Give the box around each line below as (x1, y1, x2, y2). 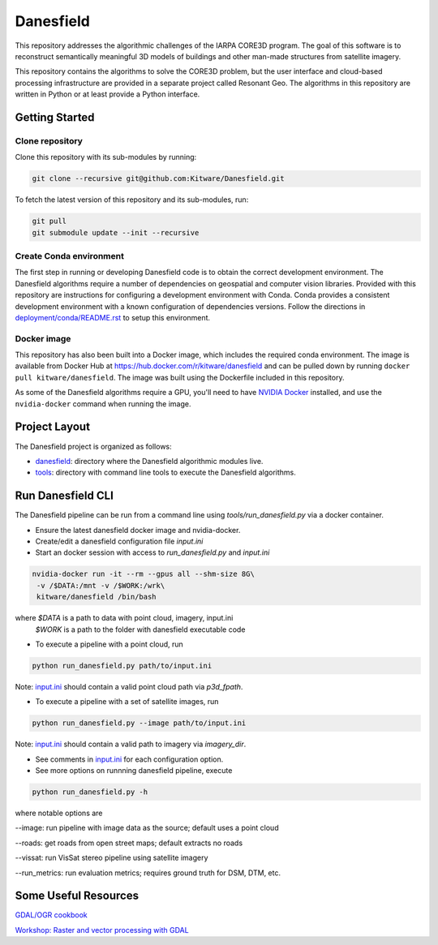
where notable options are (15, 808, 103, 818)
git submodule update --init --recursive (32, 228, 200, 237)
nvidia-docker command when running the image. (15, 398, 191, 409)
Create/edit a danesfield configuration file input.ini (35, 536, 204, 546)
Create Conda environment (15, 250, 125, 261)
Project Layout (15, 420, 91, 434)
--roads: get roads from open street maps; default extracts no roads (15, 838, 243, 848)
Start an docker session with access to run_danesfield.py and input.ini (35, 548, 270, 557)
